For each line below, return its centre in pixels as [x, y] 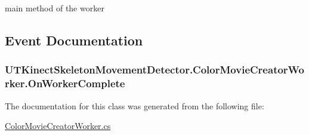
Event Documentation [74, 40]
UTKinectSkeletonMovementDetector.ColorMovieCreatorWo [154, 70]
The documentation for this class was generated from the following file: [135, 105]
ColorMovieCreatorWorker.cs [58, 126]
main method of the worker [55, 8]
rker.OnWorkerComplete [65, 83]
